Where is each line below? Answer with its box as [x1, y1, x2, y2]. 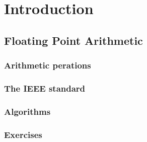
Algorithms [4, 105, 51, 117]
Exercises [4, 128, 42, 140]
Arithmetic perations [4, 59, 91, 72]
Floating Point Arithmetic [4, 32, 143, 48]
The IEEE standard [4, 82, 86, 94]
